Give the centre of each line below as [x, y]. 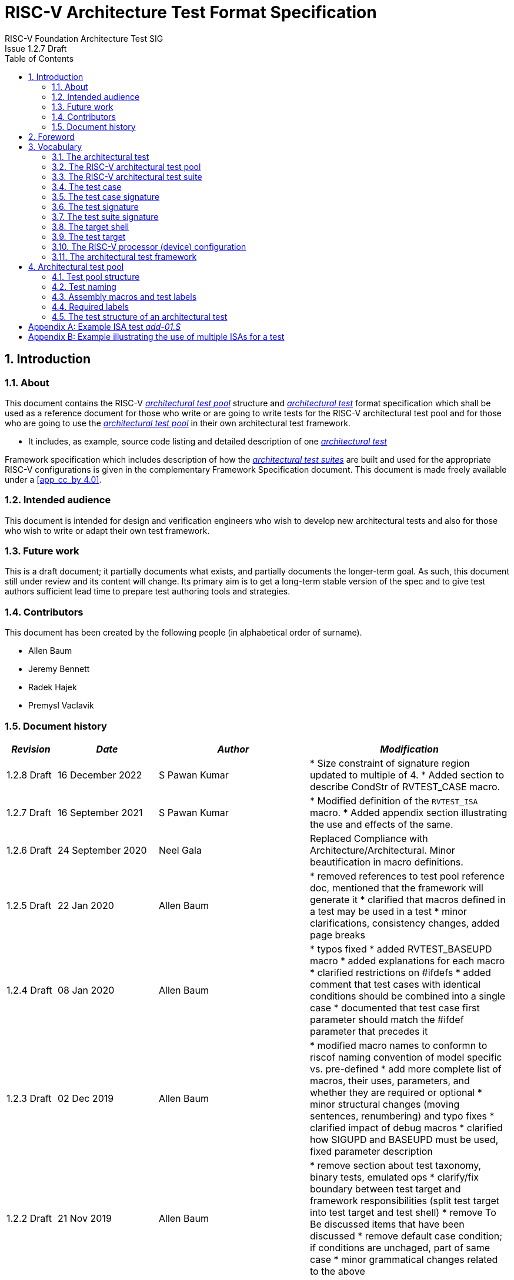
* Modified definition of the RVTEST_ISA [394, 801]
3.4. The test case [87, 186]
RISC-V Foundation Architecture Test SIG [84, 38]
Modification [409, 749]
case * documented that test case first [395, 1007]
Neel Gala [180, 850]
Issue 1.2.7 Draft [36, 48]
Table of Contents [39, 58]
